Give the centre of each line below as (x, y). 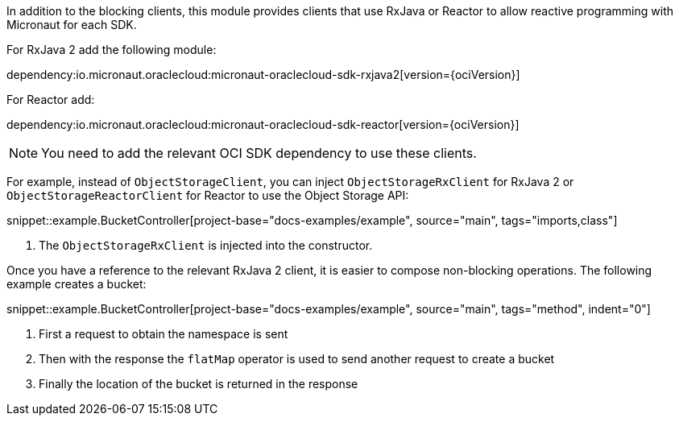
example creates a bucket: (77, 284)
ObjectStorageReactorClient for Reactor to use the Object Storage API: (208, 195)
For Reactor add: (51, 99)
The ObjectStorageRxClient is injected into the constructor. (206, 245)
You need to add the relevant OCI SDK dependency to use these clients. (259, 153)
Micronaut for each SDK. (72, 25)
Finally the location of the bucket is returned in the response (199, 384)
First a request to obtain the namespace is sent (164, 334)
